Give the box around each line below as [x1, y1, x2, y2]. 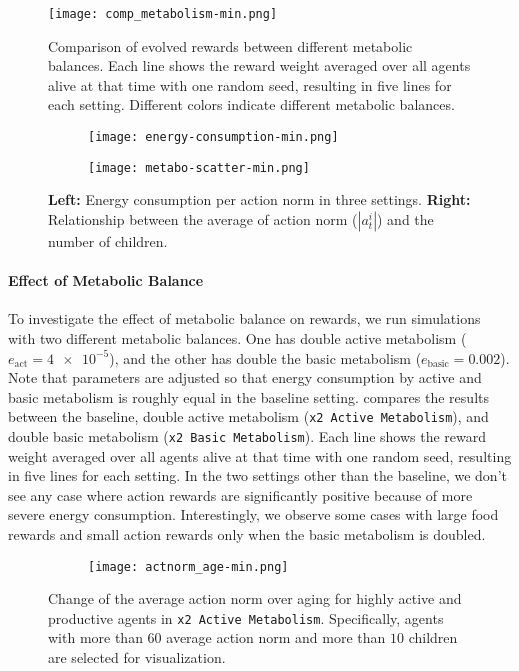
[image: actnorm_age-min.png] [88, 559, 289, 574]
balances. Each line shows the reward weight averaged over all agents [48, 55, 471, 76]
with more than [48, 627, 143, 648]
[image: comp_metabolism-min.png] [48, 7, 278, 21]
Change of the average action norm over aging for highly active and [48, 588, 462, 609]
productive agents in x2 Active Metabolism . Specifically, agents [48, 607, 444, 628]
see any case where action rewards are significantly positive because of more [8, 484, 473, 505]
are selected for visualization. [48, 647, 226, 668]
